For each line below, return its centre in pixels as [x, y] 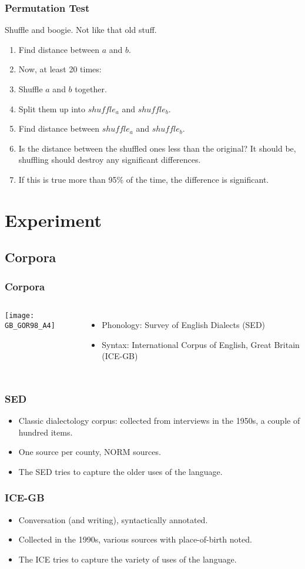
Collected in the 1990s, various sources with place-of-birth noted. [135, 539]
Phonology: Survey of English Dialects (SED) [184, 324]
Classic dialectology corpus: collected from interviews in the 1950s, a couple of [159, 420]
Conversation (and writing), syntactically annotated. [113, 519]
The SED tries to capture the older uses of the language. [120, 471]
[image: [20, 315]
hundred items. [46, 432]
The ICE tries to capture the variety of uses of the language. [128, 559]
